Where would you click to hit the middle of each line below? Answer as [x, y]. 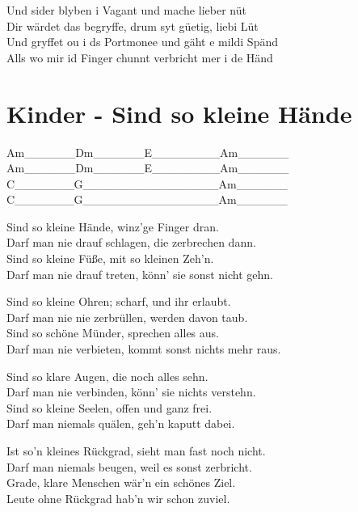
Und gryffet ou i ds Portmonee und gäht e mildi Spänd [142, 42]
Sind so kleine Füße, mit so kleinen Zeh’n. [110, 258]
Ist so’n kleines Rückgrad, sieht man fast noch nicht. [136, 451]
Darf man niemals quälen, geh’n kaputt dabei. [121, 423]
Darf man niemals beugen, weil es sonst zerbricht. [129, 466]
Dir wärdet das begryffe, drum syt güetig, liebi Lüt [133, 25]
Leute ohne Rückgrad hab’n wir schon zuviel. [118, 498]
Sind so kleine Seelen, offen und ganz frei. [110, 407]
